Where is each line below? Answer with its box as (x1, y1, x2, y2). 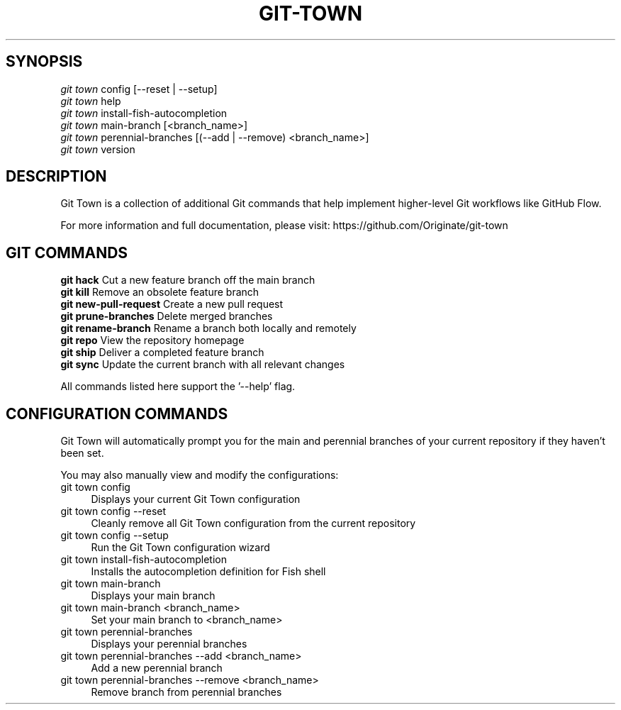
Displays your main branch (91, 589, 216, 602)
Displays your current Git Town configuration (91, 493, 301, 506)
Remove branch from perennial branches (91, 686, 282, 699)
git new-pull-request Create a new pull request (60, 298, 284, 311)
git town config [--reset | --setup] (60, 82, 218, 95)
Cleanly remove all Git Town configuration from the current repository (91, 517, 416, 530)
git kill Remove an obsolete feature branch (60, 286, 259, 299)
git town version (60, 143, 135, 155)
